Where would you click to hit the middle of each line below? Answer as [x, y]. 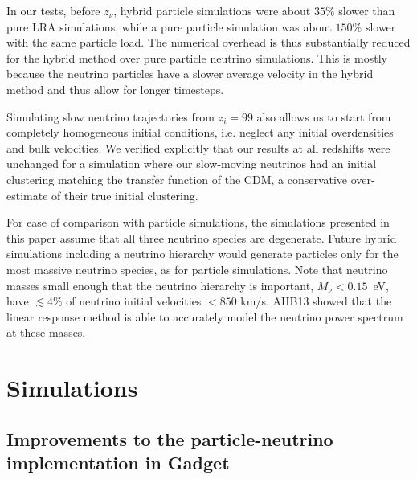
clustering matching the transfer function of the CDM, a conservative [177, 179]
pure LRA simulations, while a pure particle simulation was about [169, 26]
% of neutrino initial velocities [127, 301]
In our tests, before [53, 10]
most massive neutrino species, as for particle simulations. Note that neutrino [197, 269]
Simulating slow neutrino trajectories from [110, 116]
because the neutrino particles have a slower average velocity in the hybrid [190, 74]
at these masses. [46, 332]
